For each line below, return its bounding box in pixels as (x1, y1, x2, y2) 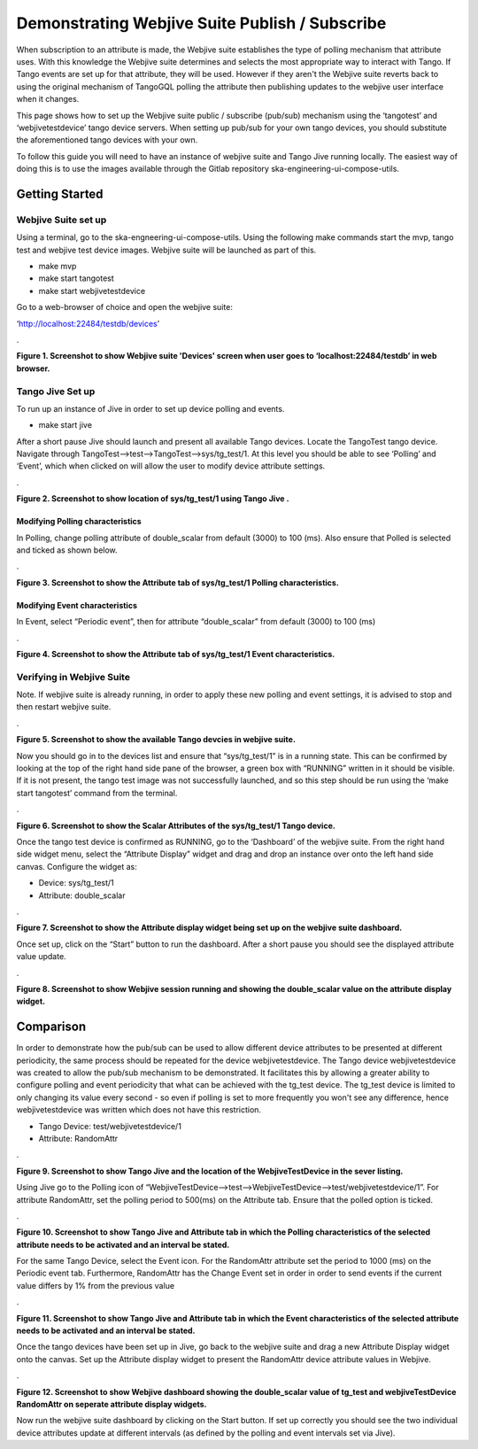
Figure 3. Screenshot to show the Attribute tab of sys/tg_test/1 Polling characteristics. (16, 577, 340, 588)
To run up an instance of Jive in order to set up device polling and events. (16, 403, 285, 414)
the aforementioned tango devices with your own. (16, 135, 198, 145)
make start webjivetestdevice (38, 285, 146, 296)
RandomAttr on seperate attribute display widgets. (16, 1399, 207, 1409)
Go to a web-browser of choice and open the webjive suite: (16, 302, 234, 313)
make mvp (38, 261, 77, 271)
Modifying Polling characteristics (16, 516, 142, 527)
